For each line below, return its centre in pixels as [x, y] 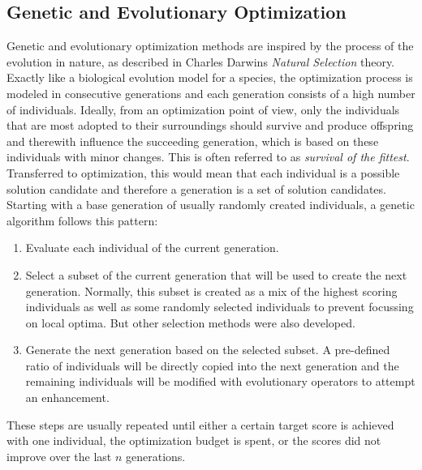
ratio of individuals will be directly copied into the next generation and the [212, 365]
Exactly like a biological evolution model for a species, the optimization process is [210, 77]
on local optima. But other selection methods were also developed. [190, 322]
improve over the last [59, 456]
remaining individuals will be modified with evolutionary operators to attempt [220, 381]
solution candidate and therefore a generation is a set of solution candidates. [196, 188]
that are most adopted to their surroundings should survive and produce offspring [210, 125]
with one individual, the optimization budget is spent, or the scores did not [194, 440]
